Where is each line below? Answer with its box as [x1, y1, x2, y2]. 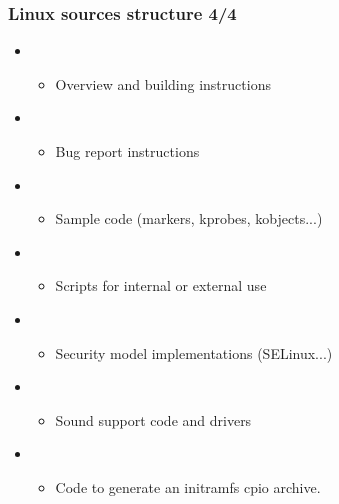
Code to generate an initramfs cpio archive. [55, 476, 321, 497]
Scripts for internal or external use [55, 275, 267, 296]
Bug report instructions [55, 141, 200, 161]
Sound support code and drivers [55, 409, 252, 430]
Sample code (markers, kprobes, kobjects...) [55, 208, 323, 229]
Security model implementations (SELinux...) [55, 342, 333, 363]
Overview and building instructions [55, 73, 271, 94]
